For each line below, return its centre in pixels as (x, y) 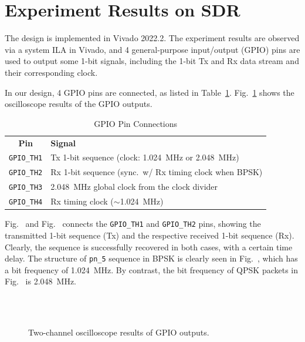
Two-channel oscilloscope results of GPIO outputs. (119, 332)
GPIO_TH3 (26, 188)
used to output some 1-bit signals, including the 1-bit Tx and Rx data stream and (152, 61)
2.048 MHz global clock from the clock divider (134, 187)
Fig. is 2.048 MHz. (40, 281)
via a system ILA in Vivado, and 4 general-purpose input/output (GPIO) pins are (152, 49)
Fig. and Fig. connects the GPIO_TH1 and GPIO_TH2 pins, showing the (133, 224)
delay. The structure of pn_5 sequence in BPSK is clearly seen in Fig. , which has (151, 258)
